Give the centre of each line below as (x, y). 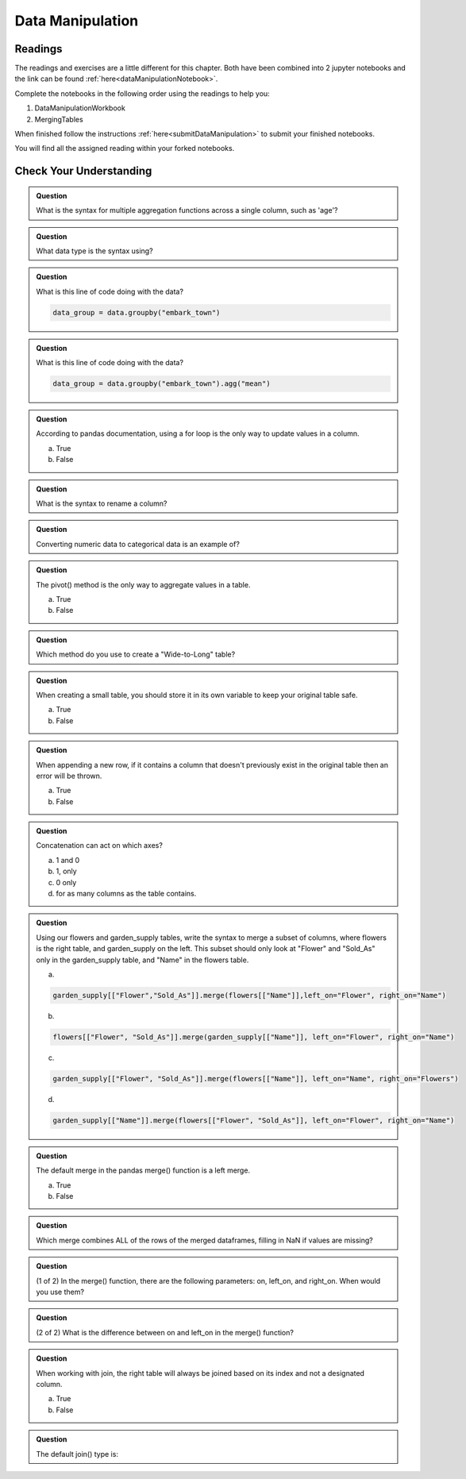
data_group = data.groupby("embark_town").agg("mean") (162, 384)
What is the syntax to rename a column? (102, 503)
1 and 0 (68, 860)
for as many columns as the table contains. (126, 894)
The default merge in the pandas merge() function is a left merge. (143, 1170)
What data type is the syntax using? (95, 251)
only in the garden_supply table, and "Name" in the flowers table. (142, 960)
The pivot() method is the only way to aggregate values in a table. (143, 584)
